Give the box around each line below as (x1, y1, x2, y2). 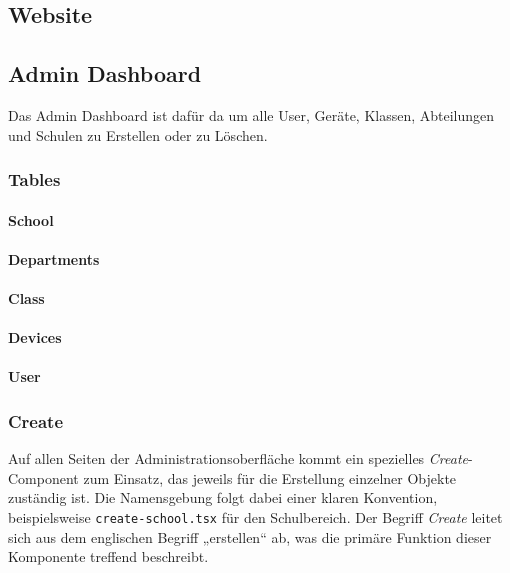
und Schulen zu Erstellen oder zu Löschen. (8, 124, 268, 145)
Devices (8, 327, 62, 348)
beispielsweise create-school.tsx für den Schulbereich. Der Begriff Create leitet (8, 506, 503, 527)
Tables (8, 167, 61, 192)
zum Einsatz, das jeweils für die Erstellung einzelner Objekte (83, 467, 457, 488)
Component (8, 467, 79, 488)
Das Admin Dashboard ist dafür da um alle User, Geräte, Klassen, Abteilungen (8, 104, 495, 125)
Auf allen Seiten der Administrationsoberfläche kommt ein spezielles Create (8, 448, 468, 469)
